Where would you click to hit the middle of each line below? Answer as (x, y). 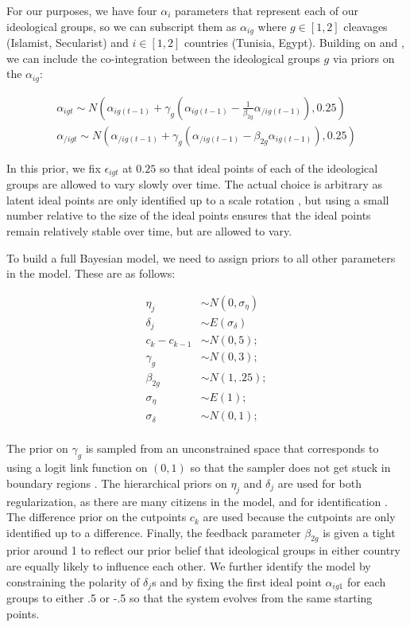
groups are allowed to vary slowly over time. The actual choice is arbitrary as (195, 184)
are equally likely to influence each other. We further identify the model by (189, 566)
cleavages (366, 26)
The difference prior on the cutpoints (97, 517)
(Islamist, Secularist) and (68, 43)
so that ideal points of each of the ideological (269, 167)
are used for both (319, 483)
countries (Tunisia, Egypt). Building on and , (294, 43)
